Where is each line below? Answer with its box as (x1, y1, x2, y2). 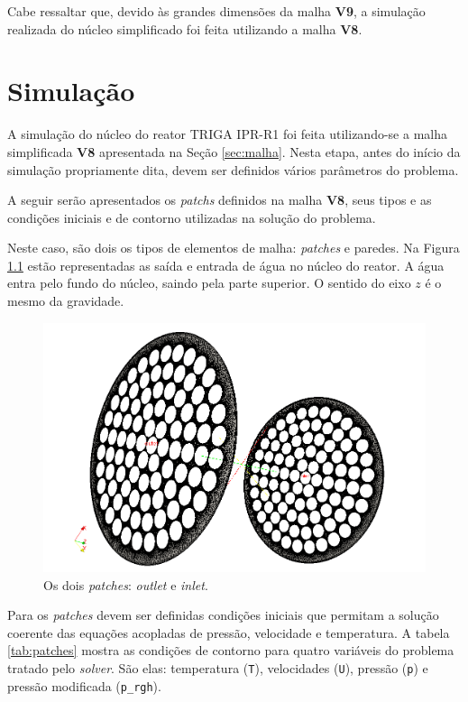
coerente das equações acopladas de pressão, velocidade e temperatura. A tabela (7, 623, 450, 642)
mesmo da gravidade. (7, 291, 124, 310)
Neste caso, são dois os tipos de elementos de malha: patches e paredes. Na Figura (7, 238, 460, 257)
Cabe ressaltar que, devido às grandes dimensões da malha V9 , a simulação (7, 2, 426, 20)
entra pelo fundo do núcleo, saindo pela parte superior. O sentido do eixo (7, 273, 411, 292)
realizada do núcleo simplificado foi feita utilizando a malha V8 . (7, 19, 362, 38)
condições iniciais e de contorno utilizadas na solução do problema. (7, 208, 376, 226)
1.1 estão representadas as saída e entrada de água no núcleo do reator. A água (7, 255, 445, 274)
